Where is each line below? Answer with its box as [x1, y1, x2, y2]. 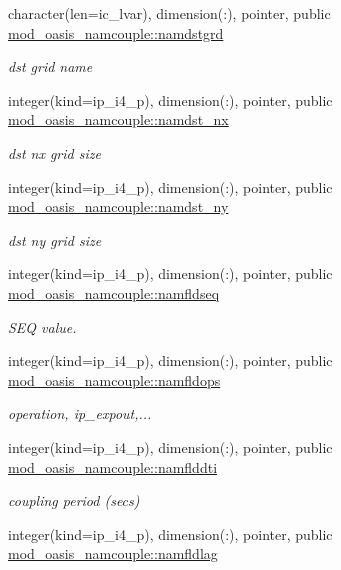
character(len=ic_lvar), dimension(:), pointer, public [8, 3, 331, 23]
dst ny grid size [8, 229, 102, 250]
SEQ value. [8, 316, 77, 337]
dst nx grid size [8, 142, 101, 163]
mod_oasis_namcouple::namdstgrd [8, 22, 224, 43]
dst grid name [8, 56, 93, 77]
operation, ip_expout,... [8, 403, 152, 424]
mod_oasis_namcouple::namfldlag [8, 543, 218, 564]
